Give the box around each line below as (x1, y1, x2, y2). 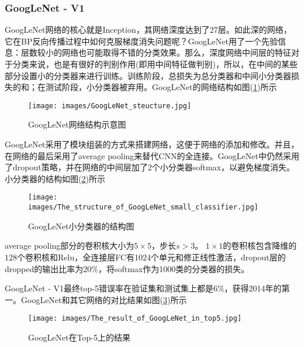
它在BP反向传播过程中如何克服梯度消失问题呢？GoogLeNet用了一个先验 (5, 35, 278, 47)
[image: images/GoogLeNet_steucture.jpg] (28, 101, 192, 110)
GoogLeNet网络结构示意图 (28, 118, 126, 130)
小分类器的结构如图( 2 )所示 (5, 172, 105, 184)
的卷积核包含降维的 (223, 239, 297, 252)
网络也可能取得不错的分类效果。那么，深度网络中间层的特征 (61, 46, 291, 59)
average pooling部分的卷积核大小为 (5, 239, 134, 252)
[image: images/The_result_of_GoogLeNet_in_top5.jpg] (28, 314, 242, 323)
